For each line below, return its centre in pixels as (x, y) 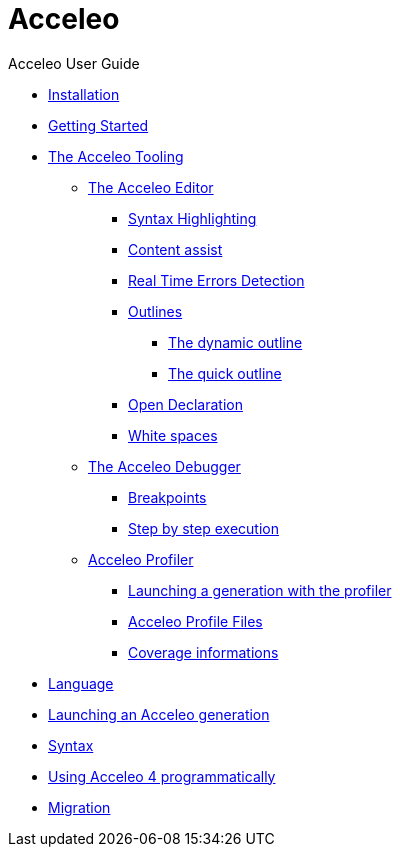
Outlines (155, 311)
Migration (79, 807)
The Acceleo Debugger (164, 466)
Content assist (175, 249)
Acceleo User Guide (74, 63)
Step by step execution (203, 528)
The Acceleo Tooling (116, 156)
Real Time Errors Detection (216, 280)
